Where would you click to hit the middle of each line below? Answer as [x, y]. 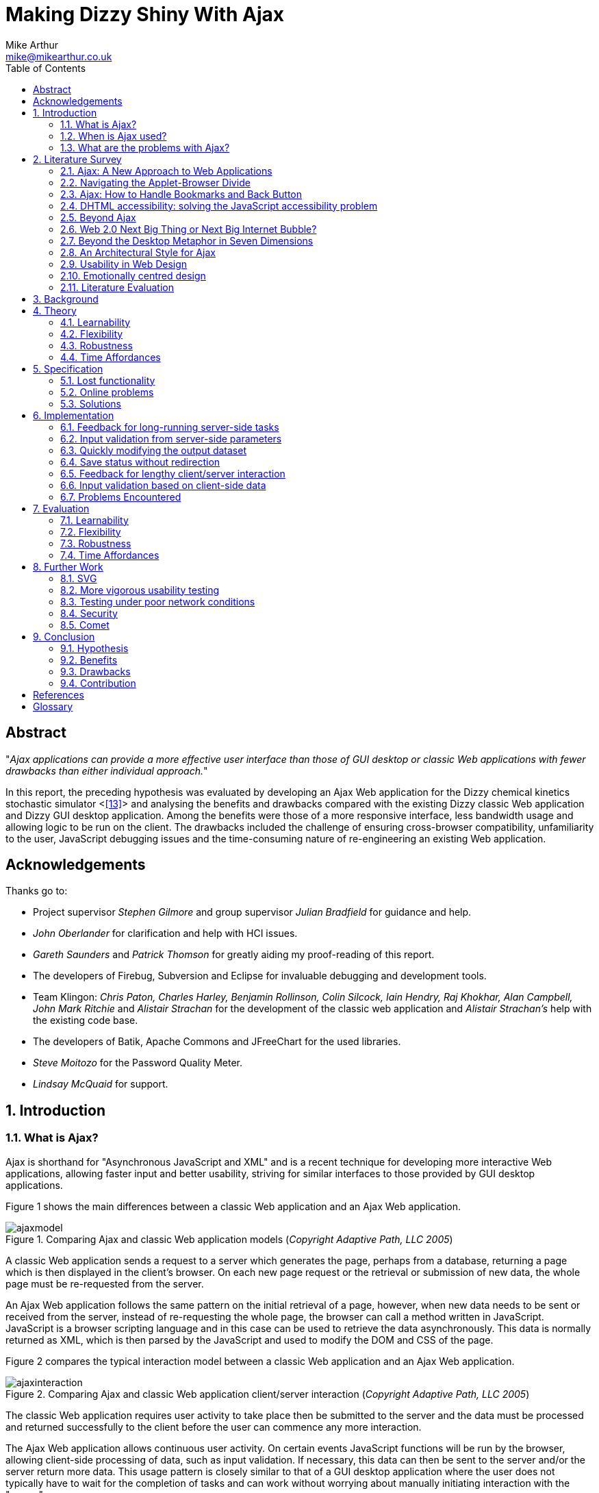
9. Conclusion [64, 636]
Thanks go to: [37, 891]
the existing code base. [86, 1020]
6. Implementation [74, 415]
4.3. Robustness [97, 345]
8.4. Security [89, 613]
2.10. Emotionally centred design [133, 275]
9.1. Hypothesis [94, 648]
